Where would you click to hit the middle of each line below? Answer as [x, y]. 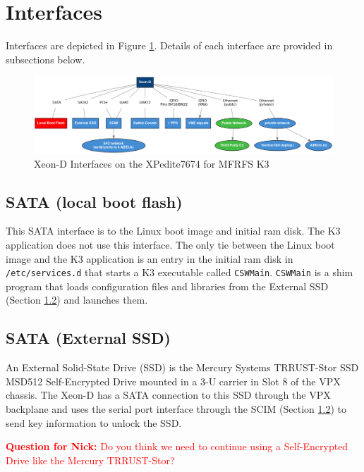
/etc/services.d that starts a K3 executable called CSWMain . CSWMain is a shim [180, 272]
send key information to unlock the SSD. [94, 422]
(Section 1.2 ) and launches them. [77, 300]
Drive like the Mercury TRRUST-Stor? [90, 460]
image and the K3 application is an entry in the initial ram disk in [150, 258]
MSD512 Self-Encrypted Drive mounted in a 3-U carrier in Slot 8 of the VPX [173, 381]
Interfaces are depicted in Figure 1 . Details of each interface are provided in [169, 45]
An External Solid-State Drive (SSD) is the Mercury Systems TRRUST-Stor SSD [182, 367]
